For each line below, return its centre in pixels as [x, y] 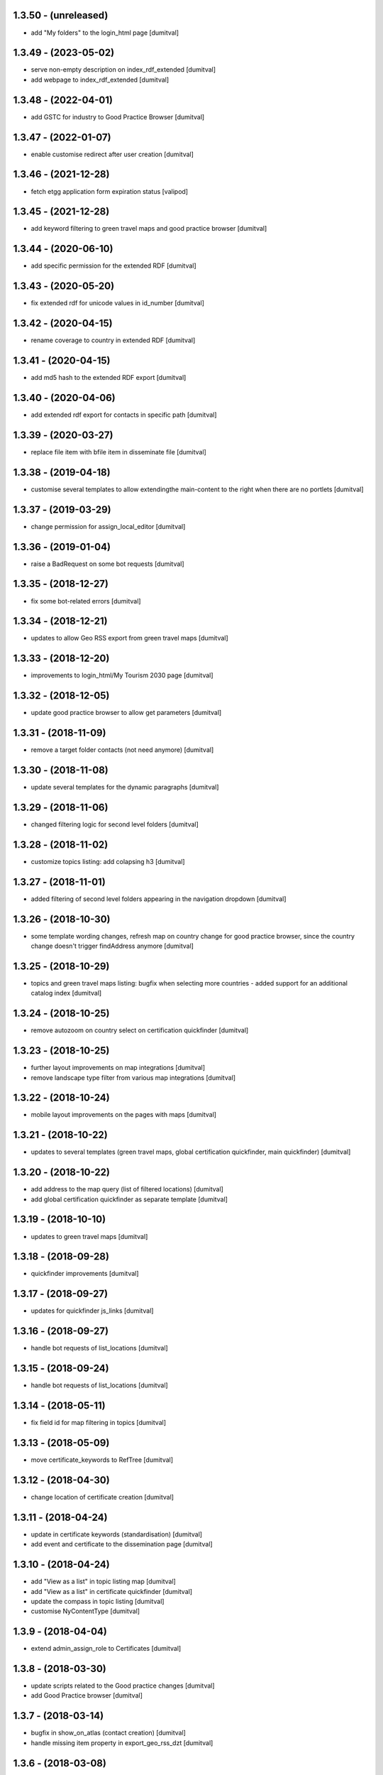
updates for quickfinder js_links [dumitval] [92, 1311]
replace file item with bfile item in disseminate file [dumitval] [119, 452]
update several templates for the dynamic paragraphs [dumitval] [125, 787]
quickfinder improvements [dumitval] [85, 1274]
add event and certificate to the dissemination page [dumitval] [122, 1544]
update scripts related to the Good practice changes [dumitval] [123, 1686]
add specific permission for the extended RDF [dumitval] [113, 266]
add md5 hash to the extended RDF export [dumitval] [109, 378]
